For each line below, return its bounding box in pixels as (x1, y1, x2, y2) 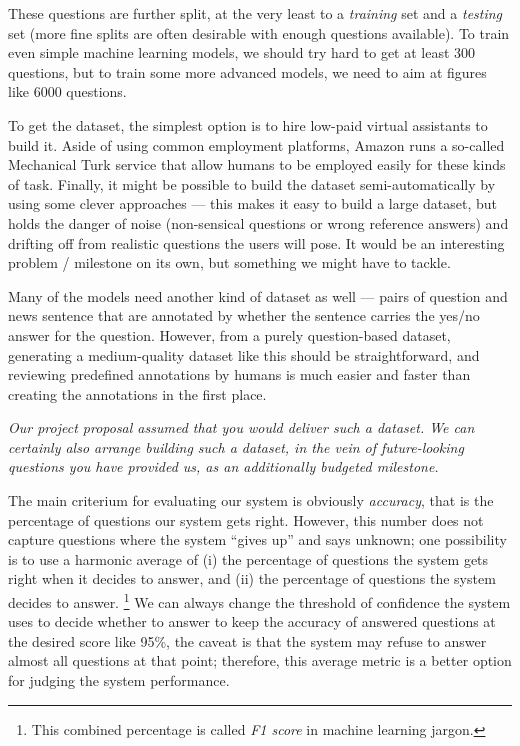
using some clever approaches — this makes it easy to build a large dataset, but (8, 193, 498, 214)
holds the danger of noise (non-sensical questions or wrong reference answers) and (8, 212, 509, 233)
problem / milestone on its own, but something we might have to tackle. (8, 252, 451, 273)
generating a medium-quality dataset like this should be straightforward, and (8, 344, 480, 365)
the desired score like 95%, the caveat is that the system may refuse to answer (8, 630, 487, 651)
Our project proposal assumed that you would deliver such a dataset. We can (8, 417, 475, 438)
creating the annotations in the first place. (8, 383, 267, 404)
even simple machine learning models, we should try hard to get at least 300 (8, 42, 476, 63)
